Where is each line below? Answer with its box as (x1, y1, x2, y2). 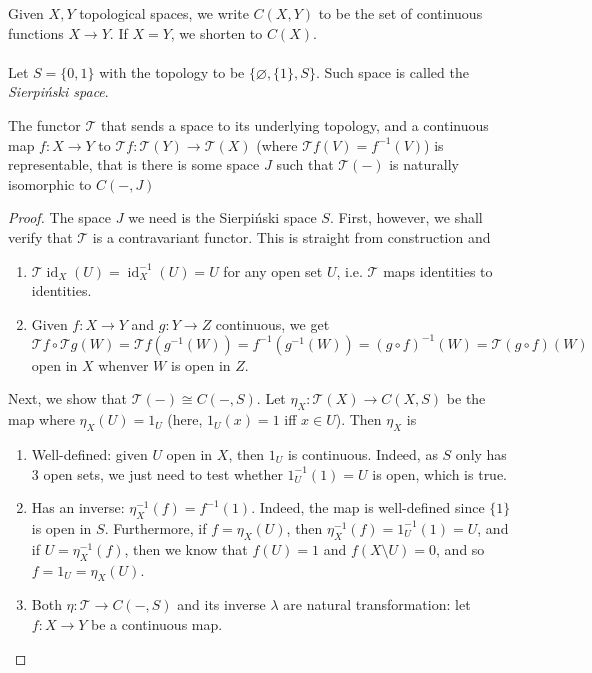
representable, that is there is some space (8, 154, 260, 175)
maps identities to (383, 260, 493, 281)
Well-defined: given (31, 444, 148, 464)
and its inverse (177, 594, 266, 615)
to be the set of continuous (318, 3, 483, 23)
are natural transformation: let (283, 594, 471, 615)
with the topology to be (99, 61, 245, 82)
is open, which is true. (372, 463, 508, 484)
